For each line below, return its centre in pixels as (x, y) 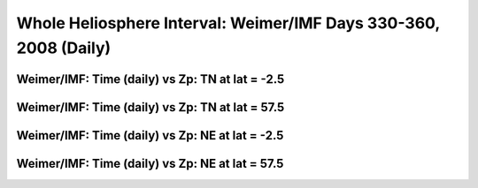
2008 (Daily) (64, 48)
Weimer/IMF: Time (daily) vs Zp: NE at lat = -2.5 (150, 135)
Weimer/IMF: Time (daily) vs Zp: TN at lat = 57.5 (150, 107)
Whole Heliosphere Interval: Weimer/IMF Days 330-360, (228, 23)
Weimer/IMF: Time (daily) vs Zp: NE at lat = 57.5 (150, 163)
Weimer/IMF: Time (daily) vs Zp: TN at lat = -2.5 (150, 79)
